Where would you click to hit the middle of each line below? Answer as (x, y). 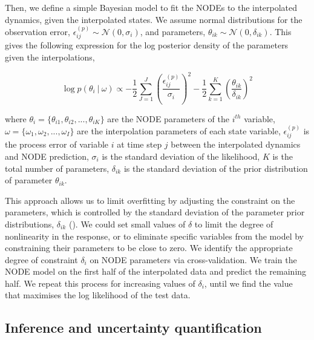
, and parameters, (173, 31)
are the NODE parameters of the (168, 118)
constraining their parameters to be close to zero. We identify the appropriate (149, 248)
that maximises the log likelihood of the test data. (98, 295)
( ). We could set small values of (127, 224)
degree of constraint (41, 259)
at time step (139, 144)
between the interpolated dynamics (236, 144)
